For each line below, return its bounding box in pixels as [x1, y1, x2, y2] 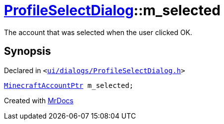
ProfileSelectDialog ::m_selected [4, 2, 221, 19]
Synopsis [4, 45, 51, 58]
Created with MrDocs [4, 96, 74, 105]
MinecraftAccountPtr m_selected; [4, 81, 134, 89]
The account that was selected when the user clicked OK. [4, 28, 192, 37]
